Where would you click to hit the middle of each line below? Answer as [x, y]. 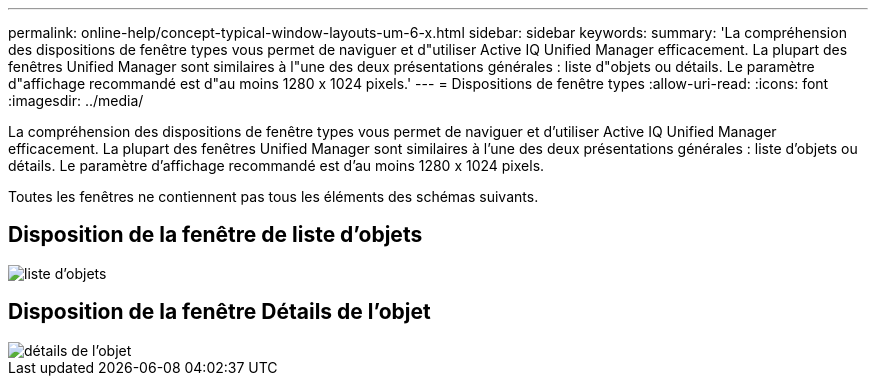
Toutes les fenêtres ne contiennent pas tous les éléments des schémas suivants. [273, 196]
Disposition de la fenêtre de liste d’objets [215, 235]
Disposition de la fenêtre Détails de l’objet [219, 312]
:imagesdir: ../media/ [76, 100]
